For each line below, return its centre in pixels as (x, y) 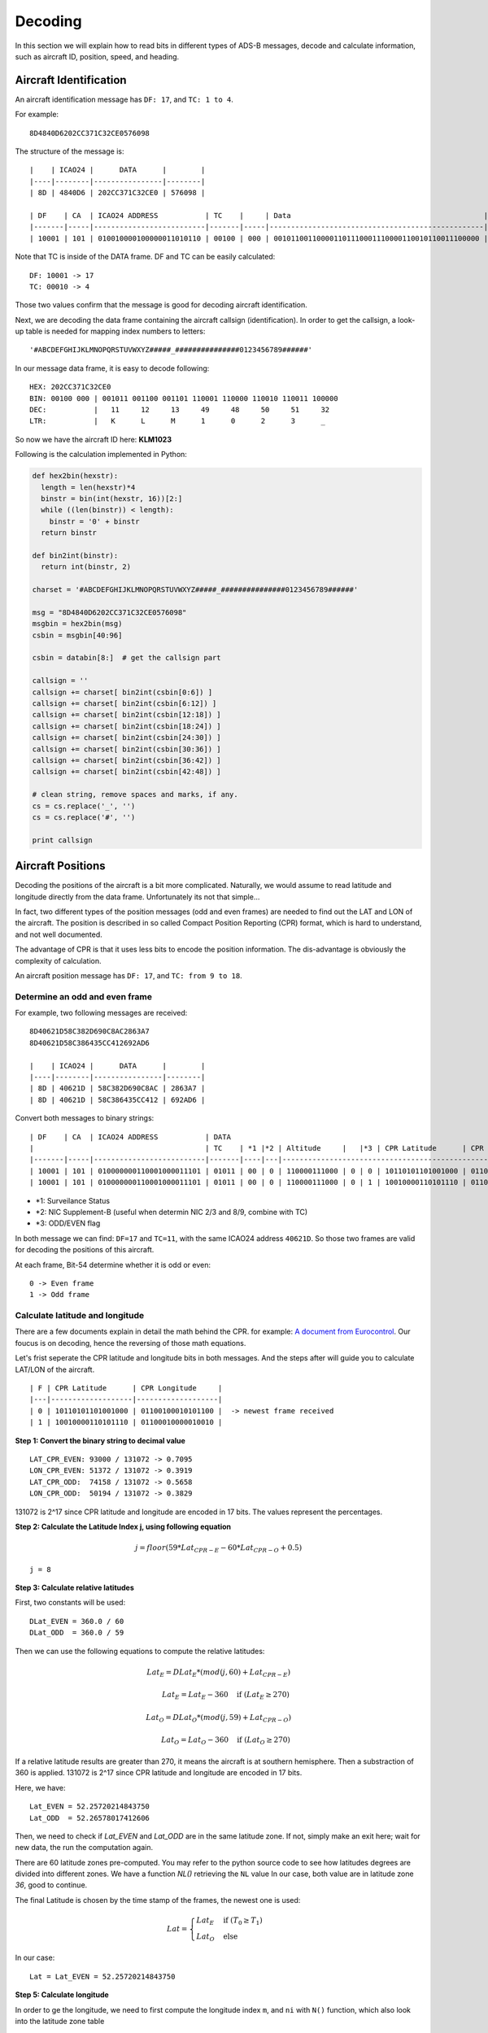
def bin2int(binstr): (75, 555)
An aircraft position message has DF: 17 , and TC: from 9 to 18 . (129, 975)
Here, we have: (40, 1787)
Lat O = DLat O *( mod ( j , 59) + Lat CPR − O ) (219, 1718)
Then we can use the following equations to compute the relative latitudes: (140, 1651)
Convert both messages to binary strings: (85, 1118)
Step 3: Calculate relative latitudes (74, 1588)
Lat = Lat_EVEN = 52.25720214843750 (102, 1976)
